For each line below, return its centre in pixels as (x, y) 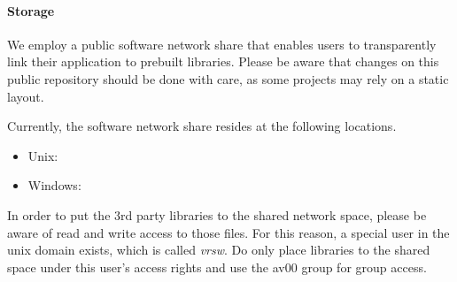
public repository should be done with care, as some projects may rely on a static (228, 78)
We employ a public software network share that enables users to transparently (222, 44)
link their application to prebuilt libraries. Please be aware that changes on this (223, 61)
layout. (26, 96)
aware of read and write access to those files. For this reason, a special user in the (228, 232)
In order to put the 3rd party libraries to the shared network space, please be (217, 214)
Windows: (54, 185)
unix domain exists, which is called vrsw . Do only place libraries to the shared (219, 250)
